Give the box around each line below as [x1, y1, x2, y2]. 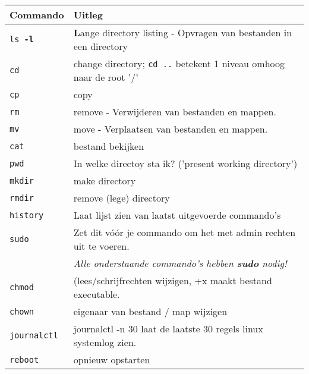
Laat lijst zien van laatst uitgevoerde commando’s [73, 208, 281, 222]
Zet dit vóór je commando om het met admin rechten [73, 225, 296, 239]
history [10, 210, 44, 220]
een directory [73, 39, 128, 53]
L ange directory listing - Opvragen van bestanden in [73, 26, 292, 39]
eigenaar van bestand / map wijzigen [73, 304, 228, 318]
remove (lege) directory [73, 191, 170, 205]
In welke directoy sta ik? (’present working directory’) [73, 156, 298, 170]
